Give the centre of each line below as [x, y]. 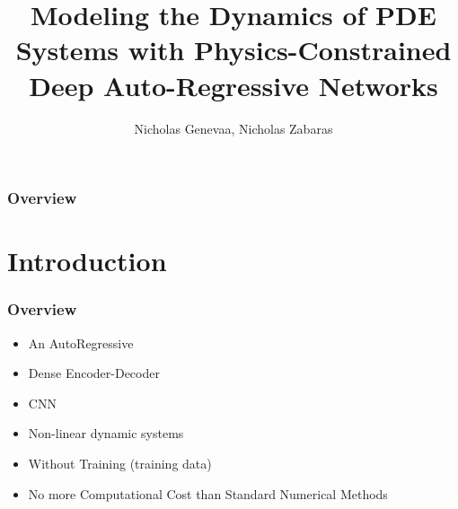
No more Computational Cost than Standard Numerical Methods [208, 493]
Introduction [87, 261]
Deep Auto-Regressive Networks [233, 85]
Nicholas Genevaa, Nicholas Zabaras [233, 128]
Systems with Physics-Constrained [233, 50]
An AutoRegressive [81, 342]
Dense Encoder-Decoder [94, 373]
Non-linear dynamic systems [106, 433]
